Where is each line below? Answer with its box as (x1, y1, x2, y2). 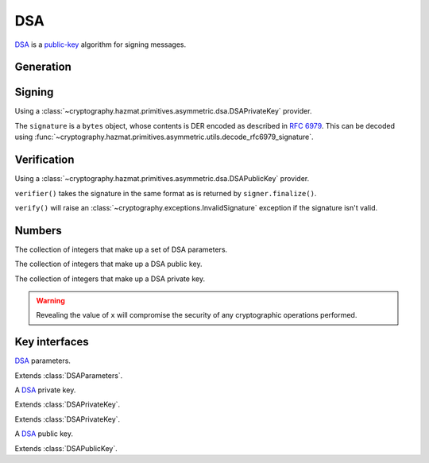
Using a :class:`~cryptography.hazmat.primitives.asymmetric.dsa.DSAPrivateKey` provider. (14, 106, 312, 116)
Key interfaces (14, 335, 89, 349)
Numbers (14, 223, 63, 237)
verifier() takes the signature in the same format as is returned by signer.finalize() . (14, 188, 317, 198)
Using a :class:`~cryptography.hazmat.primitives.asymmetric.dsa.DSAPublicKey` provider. (14, 174, 310, 183)
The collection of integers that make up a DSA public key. (14, 259, 203, 269)
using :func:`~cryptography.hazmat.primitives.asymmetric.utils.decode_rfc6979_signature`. (14, 132, 314, 142)
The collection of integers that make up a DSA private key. (14, 274, 206, 284)
